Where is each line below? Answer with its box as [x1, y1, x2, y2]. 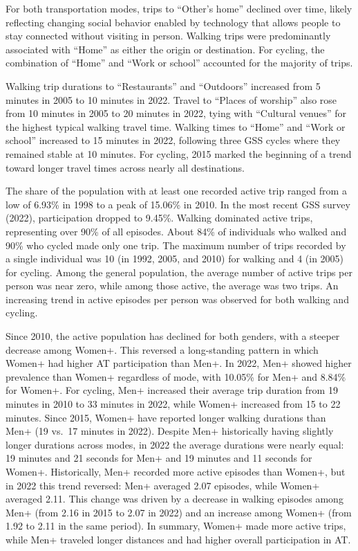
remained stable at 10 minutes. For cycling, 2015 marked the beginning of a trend [6, 146, 352, 161]
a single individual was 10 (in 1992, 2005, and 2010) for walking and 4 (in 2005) [6, 251, 344, 266]
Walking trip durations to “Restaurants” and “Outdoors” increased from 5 [6, 78, 321, 93]
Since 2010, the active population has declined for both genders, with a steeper [6, 329, 340, 343]
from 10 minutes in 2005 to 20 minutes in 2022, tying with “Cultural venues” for [6, 106, 347, 120]
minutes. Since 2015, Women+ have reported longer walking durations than [6, 410, 326, 424]
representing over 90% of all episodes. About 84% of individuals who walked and [6, 224, 347, 238]
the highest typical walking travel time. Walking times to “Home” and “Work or [6, 119, 346, 134]
